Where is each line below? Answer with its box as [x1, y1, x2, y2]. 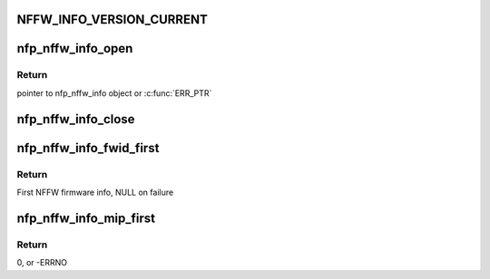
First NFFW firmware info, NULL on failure [16, 187, 174, 197]
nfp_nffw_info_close [16, 111, 135, 127]
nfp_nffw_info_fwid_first [16, 140, 160, 156]
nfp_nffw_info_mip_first [16, 210, 156, 226]
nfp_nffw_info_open [16, 41, 133, 56]
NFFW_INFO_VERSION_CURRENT [16, 12, 208, 27]
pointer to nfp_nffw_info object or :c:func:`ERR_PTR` [16, 87, 212, 99]
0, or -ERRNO [16, 257, 68, 268]
